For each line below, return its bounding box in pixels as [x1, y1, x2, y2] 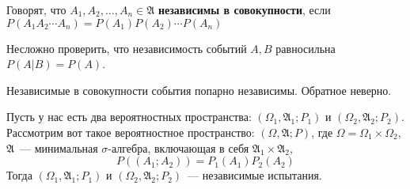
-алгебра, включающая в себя [108, 139, 249, 156]
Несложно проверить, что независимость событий [6, 40, 247, 56]
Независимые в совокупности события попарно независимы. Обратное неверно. [6, 81, 392, 98]
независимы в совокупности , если [158, 2, 331, 17]
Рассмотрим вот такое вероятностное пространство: [6, 123, 255, 140]
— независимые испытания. [188, 167, 322, 183]
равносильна [275, 40, 336, 56]
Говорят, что [6, 2, 66, 17]
